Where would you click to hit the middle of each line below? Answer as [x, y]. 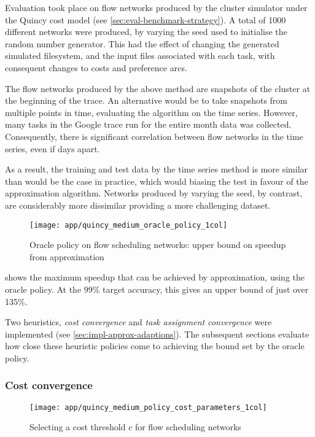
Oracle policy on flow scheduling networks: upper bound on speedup [158, 245]
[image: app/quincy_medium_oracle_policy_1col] [129, 225]
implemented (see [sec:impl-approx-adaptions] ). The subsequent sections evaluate [157, 334]
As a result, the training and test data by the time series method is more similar [157, 169]
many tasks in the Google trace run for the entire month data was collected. [148, 124]
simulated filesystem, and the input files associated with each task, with [140, 56]
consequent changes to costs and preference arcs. [96, 67]
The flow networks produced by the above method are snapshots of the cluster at [158, 88]
